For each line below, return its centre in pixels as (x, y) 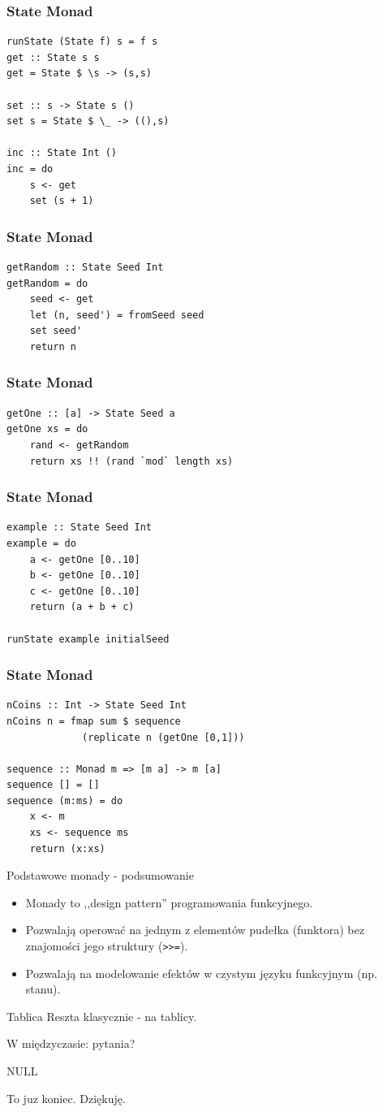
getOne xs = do (47, 429)
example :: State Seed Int (79, 528)
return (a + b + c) (82, 607)
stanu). (43, 989)
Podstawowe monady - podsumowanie (100, 875)
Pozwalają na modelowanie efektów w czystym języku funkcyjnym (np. (201, 973)
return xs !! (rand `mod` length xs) (131, 461)
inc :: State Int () (62, 153)
